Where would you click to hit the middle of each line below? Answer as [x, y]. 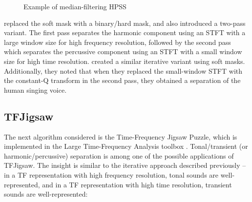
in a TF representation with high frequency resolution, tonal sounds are [111, 174]
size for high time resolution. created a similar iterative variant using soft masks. [125, 61]
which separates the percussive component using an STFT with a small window [123, 51]
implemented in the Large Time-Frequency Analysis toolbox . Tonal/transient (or [126, 146]
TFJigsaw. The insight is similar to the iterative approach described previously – [125, 165]
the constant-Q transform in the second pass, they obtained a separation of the [122, 80]
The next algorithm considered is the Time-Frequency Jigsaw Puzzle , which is [121, 136]
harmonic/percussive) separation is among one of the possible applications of [119, 155]
